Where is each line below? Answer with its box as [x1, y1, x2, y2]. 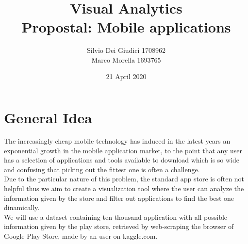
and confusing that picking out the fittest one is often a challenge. [4, 164, 200, 174]
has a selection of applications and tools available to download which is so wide [4, 155, 239, 165]
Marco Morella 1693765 [91, 54, 161, 65]
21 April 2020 [106, 71, 147, 81]
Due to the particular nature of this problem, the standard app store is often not [4, 174, 245, 184]
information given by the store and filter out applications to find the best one [4, 193, 234, 203]
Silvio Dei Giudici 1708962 [86, 45, 166, 55]
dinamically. [4, 202, 40, 212]
